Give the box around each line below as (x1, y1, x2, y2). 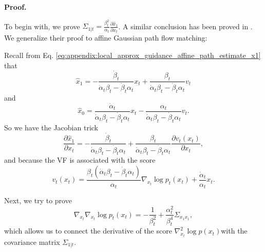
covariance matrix (4, 236, 60, 247)
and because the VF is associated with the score (4, 154, 156, 165)
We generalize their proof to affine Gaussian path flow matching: (4, 32, 207, 43)
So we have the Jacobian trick (4, 122, 98, 132)
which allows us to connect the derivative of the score (4, 225, 172, 236)
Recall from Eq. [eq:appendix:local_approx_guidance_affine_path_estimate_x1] (4, 49, 261, 60)
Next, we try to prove (4, 195, 72, 206)
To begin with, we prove (4, 21, 80, 31)
